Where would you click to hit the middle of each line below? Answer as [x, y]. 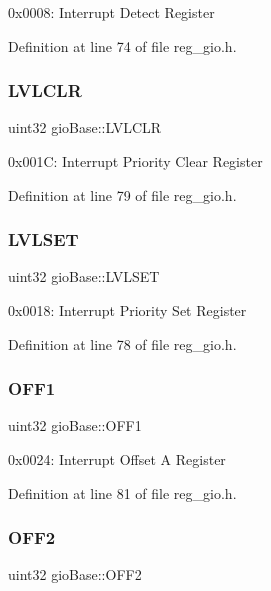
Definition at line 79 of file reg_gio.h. [122, 194]
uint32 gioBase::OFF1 [75, 425]
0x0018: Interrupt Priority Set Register [127, 310]
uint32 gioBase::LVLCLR [85, 127]
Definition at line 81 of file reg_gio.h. [122, 492]
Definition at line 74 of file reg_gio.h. [122, 45]
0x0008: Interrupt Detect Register [111, 12]
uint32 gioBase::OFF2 [75, 574]
